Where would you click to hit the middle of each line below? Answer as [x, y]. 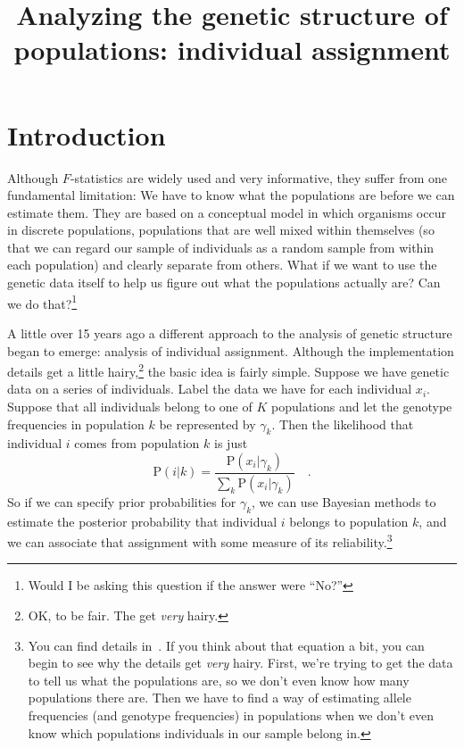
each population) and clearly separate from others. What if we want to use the [222, 265]
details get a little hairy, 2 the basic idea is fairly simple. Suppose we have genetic [228, 370]
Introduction [87, 134]
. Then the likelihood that [343, 424]
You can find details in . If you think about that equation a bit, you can [226, 645]
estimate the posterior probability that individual [142, 521]
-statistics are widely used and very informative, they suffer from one [258, 177]
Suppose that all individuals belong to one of [130, 406]
